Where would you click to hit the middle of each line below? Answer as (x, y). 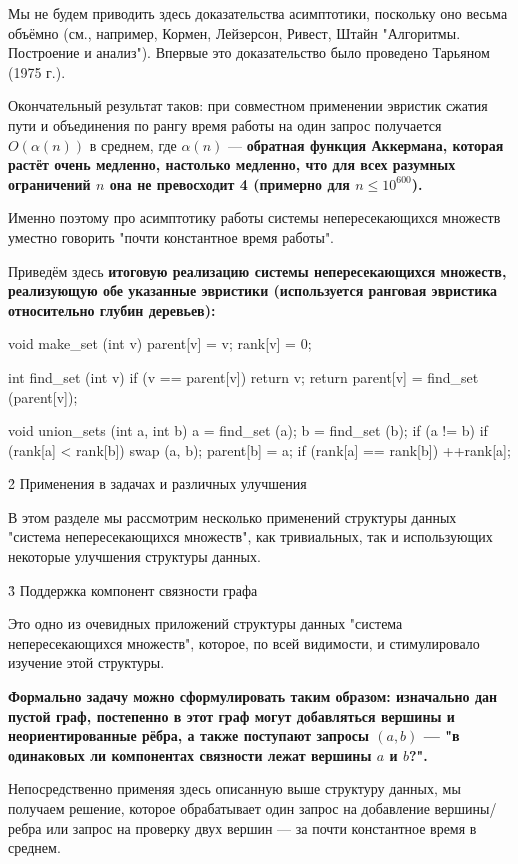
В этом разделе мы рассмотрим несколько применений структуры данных (232, 516)
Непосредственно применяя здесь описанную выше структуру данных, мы (234, 788)
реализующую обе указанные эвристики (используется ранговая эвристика (253, 290)
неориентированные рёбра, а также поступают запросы (188, 735)
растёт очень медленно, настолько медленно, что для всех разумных (232, 164)
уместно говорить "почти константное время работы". (171, 236)
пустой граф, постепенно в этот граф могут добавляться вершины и (231, 715)
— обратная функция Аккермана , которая (365, 144)
